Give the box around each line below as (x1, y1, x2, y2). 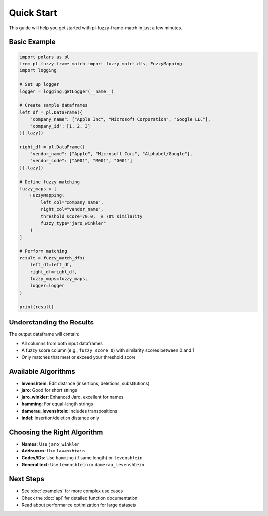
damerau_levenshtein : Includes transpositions (21, 408, 118, 414)
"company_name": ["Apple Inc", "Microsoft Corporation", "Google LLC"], (30, 117, 211, 122)
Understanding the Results (9, 318, 94, 327)
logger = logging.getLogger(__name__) (19, 88, 114, 94)
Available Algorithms (9, 367, 75, 376)
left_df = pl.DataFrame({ (19, 109, 83, 115)
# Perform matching (19, 248, 67, 254)
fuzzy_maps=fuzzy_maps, (30, 276, 88, 282)
